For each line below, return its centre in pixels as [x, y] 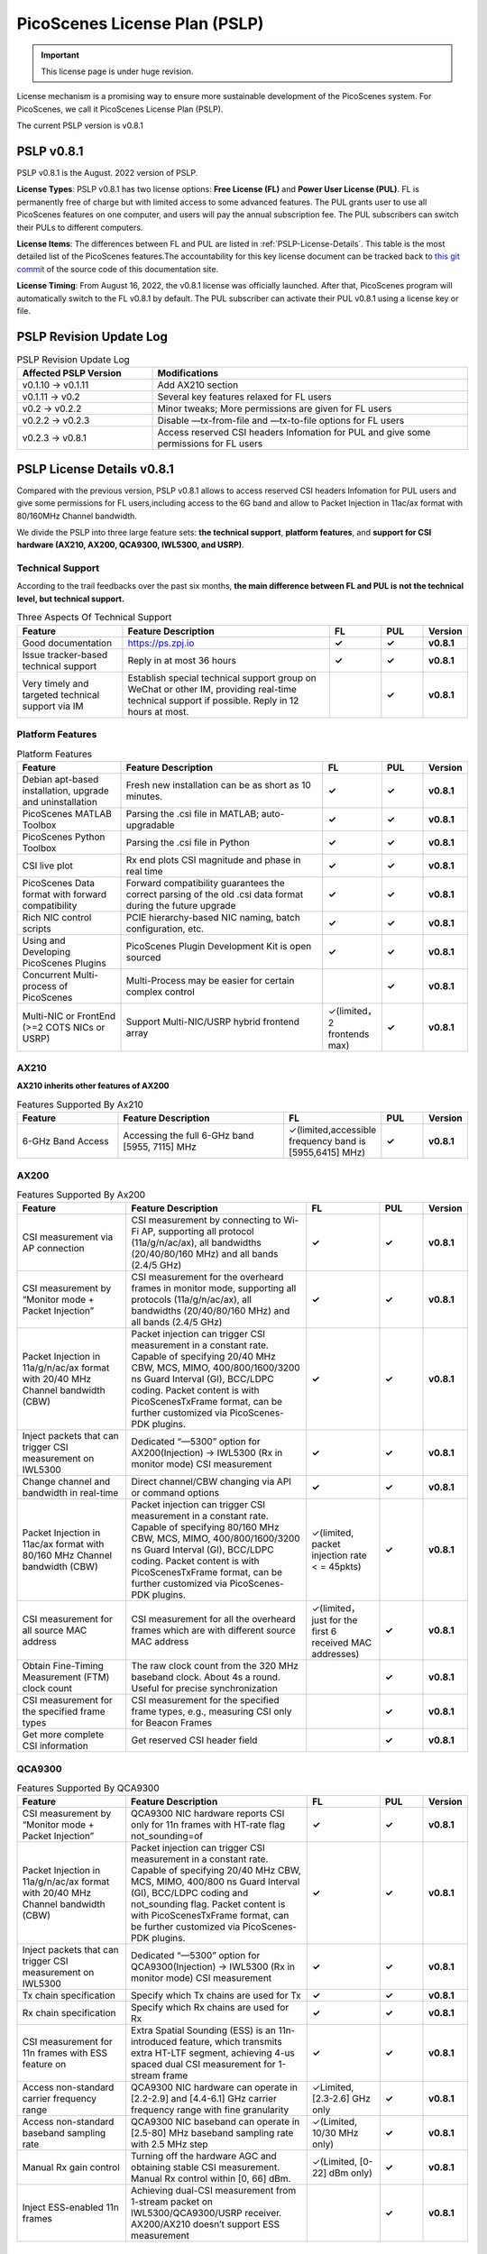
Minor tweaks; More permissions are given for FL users [275, 408]
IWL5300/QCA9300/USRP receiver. [207, 2213]
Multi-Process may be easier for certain [210, 980]
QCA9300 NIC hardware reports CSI [208, 1814]
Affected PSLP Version [72, 373]
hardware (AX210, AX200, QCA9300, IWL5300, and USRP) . [130, 545]
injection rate [339, 1555]
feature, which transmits [231, 2042]
